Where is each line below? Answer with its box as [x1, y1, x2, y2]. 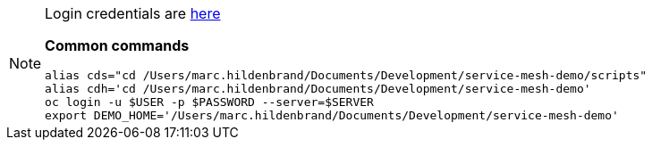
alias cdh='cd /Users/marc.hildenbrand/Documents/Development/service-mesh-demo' [45, 82, 591, 95]
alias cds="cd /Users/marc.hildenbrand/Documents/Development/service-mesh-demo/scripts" [45, 69, 648, 82]
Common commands [45, 37, 190, 54]
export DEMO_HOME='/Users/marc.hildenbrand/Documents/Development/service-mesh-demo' [45, 109, 619, 122]
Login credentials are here [45, 4, 221, 22]
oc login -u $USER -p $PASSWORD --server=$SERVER [45, 95, 374, 109]
